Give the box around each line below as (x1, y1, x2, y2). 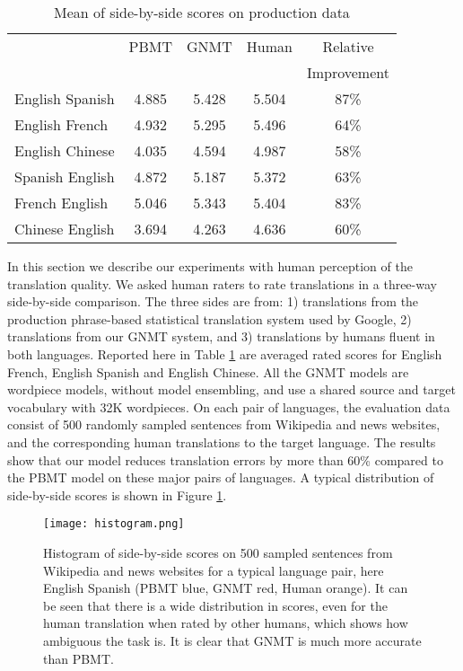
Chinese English (14, 218, 115, 239)
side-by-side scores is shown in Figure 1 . (7, 485, 227, 504)
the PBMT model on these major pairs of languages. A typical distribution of (7, 468, 434, 487)
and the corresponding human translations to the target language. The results (7, 432, 436, 451)
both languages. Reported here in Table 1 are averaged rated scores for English (7, 344, 442, 363)
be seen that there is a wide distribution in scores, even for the (43, 596, 388, 614)
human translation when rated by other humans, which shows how (43, 614, 408, 632)
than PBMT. (43, 649, 114, 667)
